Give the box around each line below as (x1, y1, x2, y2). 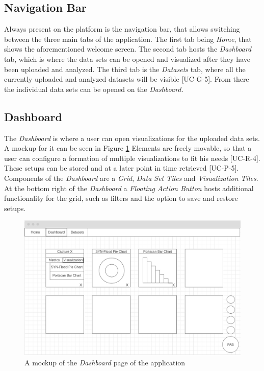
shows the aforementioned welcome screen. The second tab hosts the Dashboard (4, 43, 252, 54)
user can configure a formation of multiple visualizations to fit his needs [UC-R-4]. (4, 152, 260, 163)
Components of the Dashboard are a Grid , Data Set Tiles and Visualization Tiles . (4, 172, 258, 183)
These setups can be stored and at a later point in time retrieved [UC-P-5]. (4, 163, 239, 173)
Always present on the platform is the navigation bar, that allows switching (4, 24, 240, 34)
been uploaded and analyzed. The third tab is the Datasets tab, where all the (4, 63, 246, 74)
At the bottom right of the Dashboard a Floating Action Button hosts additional (4, 182, 254, 193)
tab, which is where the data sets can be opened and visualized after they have (4, 53, 250, 64)
